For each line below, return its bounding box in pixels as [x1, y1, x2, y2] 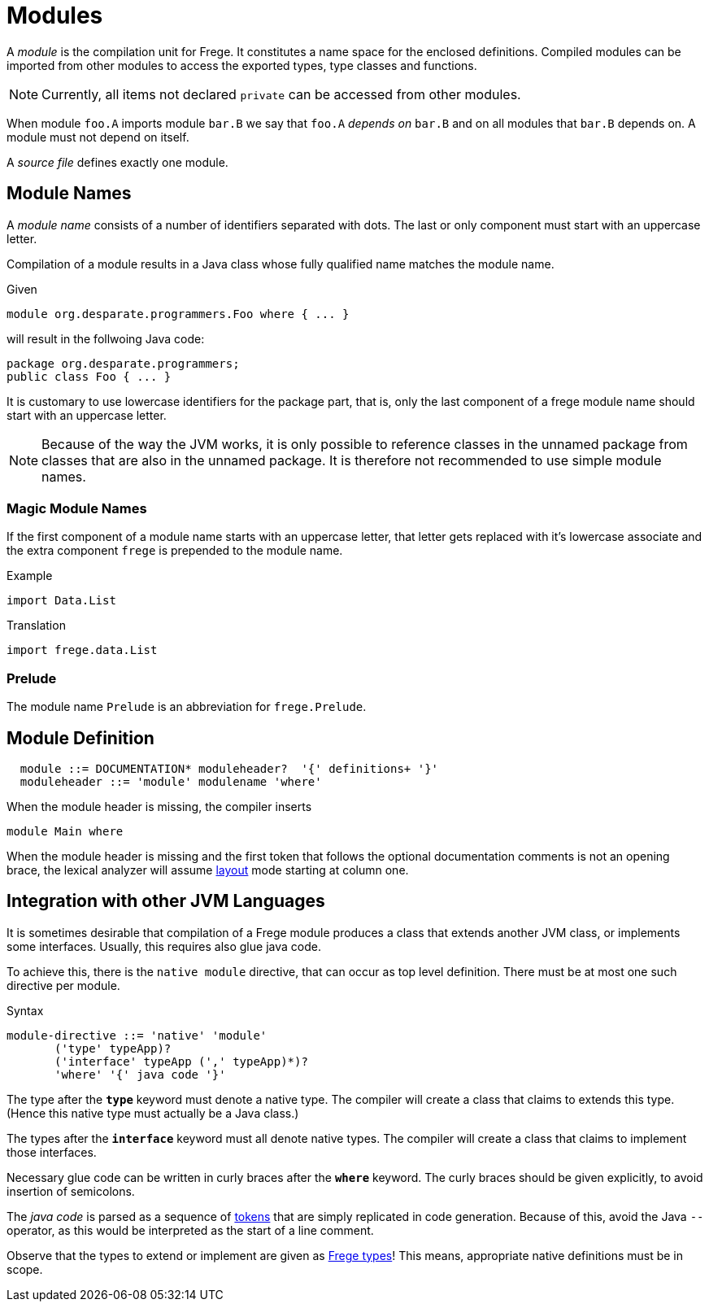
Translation [7, 618, 66, 633]
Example [7, 569, 53, 583]
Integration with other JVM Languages [7, 891, 325, 912]
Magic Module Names [7, 499, 147, 517]
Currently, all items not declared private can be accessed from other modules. [41, 85, 521, 102]
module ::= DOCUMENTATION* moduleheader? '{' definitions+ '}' [20, 761, 439, 775]
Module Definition [7, 727, 154, 748]
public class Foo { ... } [7, 369, 172, 383]
